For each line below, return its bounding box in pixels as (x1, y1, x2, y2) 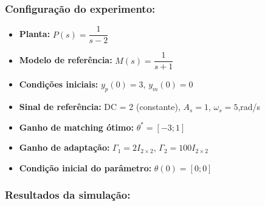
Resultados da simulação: (5, 187, 131, 202)
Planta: (19, 27, 50, 40)
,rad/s (238, 100, 261, 113)
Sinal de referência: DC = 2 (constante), (19, 100, 181, 113)
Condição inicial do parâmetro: (19, 161, 152, 174)
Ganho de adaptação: (19, 141, 110, 154)
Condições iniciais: (19, 78, 98, 91)
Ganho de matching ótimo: (19, 120, 134, 133)
